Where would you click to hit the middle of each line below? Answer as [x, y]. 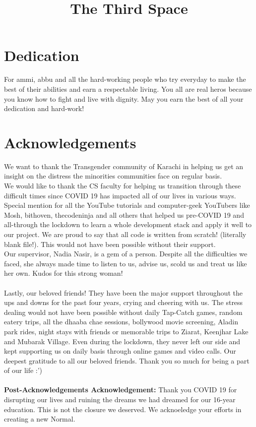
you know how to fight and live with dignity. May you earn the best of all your [124, 98]
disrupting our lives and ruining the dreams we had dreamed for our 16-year [120, 399]
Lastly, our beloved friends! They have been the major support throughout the [123, 292]
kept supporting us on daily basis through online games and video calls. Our [120, 351]
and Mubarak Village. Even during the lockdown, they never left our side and [122, 341]
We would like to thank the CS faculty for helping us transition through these [123, 185]
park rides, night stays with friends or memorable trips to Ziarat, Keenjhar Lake [126, 331]
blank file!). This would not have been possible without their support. [110, 244]
